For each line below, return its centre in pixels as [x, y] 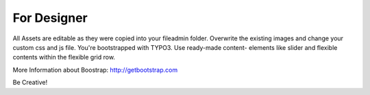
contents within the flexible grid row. [64, 57]
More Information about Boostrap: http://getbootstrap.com [95, 70]
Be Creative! [30, 83]
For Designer [50, 18]
